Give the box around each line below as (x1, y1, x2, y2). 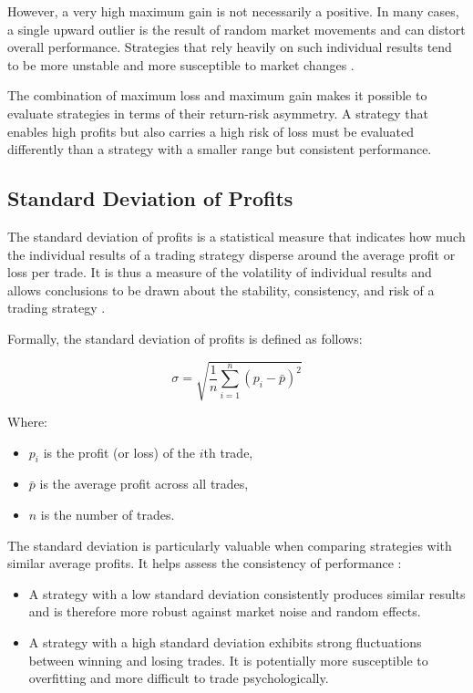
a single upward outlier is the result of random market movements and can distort (7, 19, 466, 38)
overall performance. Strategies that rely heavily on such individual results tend (7, 37, 452, 57)
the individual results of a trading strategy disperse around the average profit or (7, 244, 456, 264)
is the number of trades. (40, 505, 175, 524)
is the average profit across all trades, (39, 474, 249, 493)
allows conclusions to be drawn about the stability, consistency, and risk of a (7, 280, 435, 299)
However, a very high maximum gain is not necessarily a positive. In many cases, (7, 2, 459, 20)
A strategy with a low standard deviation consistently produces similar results (28, 584, 466, 603)
